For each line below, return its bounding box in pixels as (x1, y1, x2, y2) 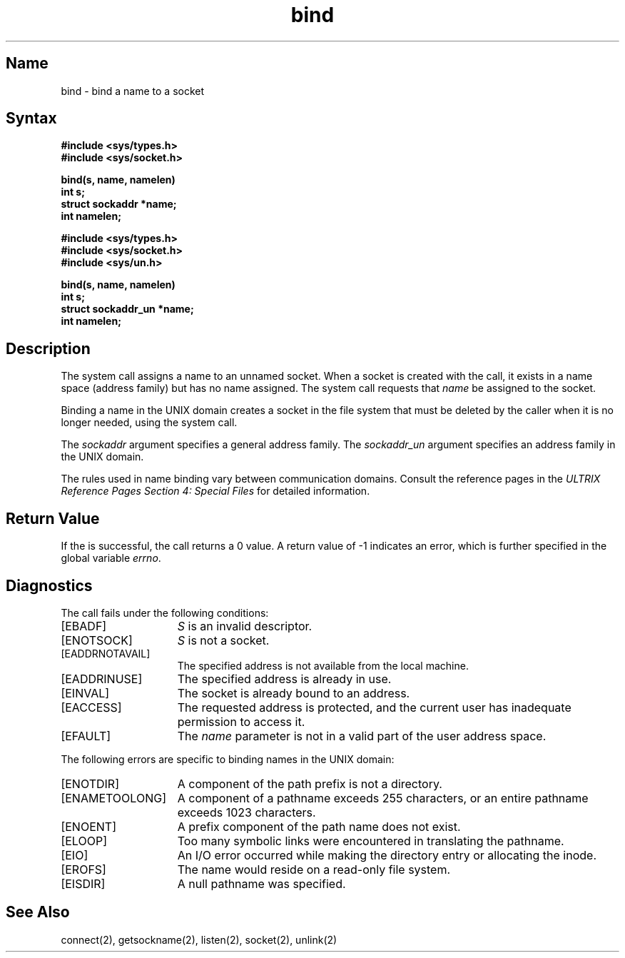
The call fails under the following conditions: (61, 606, 269, 619)
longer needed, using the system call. (61, 416, 238, 429)
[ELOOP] (61, 833, 107, 848)
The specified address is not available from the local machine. (177, 659, 469, 672)
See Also (6, 903, 70, 922)
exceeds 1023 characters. (177, 805, 316, 820)
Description (6, 339, 91, 358)
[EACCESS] (61, 700, 122, 715)
